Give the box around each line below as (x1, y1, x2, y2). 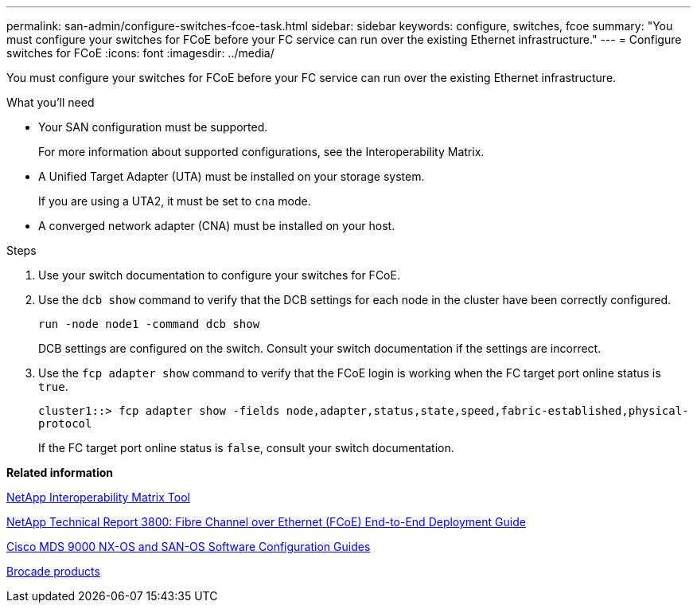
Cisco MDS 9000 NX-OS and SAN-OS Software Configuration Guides (6, 540, 371, 553)
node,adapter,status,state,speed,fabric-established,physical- (286, 404, 689, 417)
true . (38, 380, 68, 393)
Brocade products (6, 564, 100, 578)
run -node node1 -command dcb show (38, 318, 260, 330)
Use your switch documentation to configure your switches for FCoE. (38, 268, 400, 282)
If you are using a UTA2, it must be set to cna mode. (38, 194, 311, 208)
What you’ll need (6, 96, 95, 109)
